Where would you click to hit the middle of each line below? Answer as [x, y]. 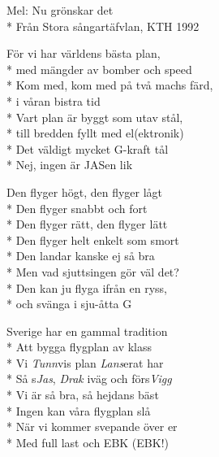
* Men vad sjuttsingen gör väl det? [93, 271]
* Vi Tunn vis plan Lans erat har [85, 362]
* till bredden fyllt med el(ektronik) [95, 133]
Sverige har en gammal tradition [87, 331]
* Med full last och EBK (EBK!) [88, 442]
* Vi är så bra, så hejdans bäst [83, 395]
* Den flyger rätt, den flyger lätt [87, 224]
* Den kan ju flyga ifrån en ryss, [87, 287]
